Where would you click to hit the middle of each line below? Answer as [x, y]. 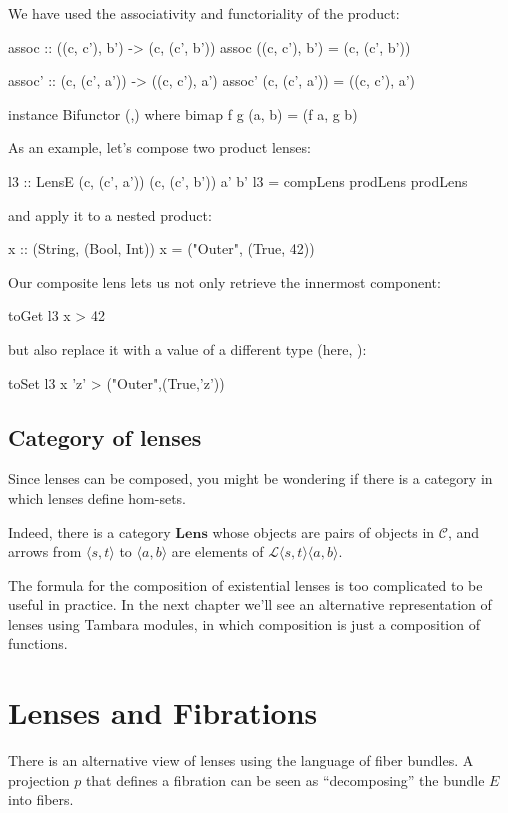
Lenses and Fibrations [163, 712]
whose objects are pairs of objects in [323, 531]
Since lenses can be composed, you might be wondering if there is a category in [250, 478]
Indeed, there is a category [89, 531]
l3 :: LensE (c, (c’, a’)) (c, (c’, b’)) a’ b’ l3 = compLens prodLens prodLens [238, 180]
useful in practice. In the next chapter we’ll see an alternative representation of [250, 604]
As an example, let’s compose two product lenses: [159, 147]
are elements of [217, 551]
